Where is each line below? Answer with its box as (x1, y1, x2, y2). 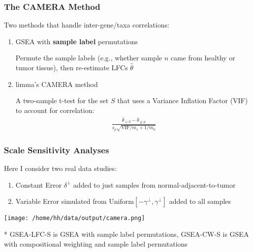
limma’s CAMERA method (15, 79, 98, 89)
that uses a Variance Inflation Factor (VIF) (117, 95, 248, 106)
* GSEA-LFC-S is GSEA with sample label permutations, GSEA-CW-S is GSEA (4, 228, 249, 239)
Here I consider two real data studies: (4, 163, 117, 173)
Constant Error (15, 179, 62, 190)
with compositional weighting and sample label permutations (4, 238, 188, 249)
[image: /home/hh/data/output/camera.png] (4, 215, 145, 222)
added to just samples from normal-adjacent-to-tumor (73, 179, 236, 190)
